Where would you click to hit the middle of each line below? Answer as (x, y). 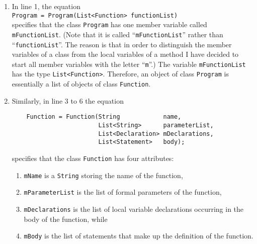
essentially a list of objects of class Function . (81, 84)
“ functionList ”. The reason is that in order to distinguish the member (122, 44)
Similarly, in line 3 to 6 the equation (68, 100)
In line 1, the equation (46, 6)
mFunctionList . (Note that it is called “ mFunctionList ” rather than (117, 34)
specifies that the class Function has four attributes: (93, 158)
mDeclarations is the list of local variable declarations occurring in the (134, 209)
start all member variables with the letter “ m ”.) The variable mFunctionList (129, 64)
